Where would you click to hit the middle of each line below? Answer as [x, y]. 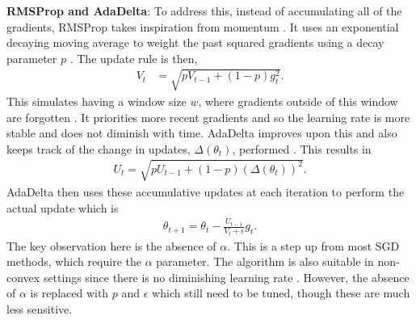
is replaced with [69, 293]
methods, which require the [74, 261]
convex [23, 277]
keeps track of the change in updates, [99, 148]
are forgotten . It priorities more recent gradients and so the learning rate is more [208, 117]
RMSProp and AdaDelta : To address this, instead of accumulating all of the [204, 11]
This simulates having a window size [97, 101]
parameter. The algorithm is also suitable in [265, 261]
